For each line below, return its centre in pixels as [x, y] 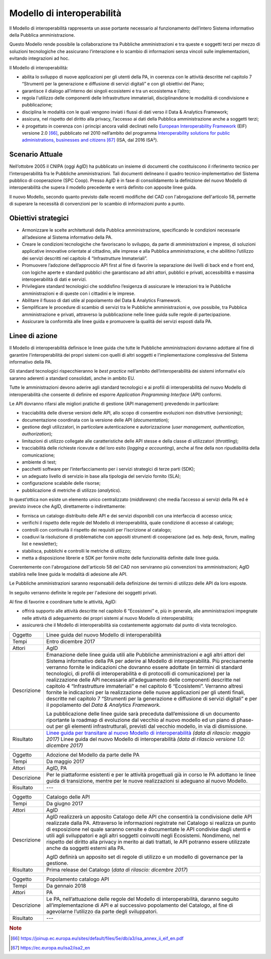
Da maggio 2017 [65, 761]
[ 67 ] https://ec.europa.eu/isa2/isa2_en [50, 947]
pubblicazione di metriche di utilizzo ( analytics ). [72, 490]
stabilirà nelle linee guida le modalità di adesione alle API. [68, 574]
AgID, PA [56, 768]
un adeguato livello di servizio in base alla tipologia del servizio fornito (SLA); [101, 476]
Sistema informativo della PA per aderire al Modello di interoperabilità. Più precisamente [150, 661]
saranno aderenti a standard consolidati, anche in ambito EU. [72, 378]
